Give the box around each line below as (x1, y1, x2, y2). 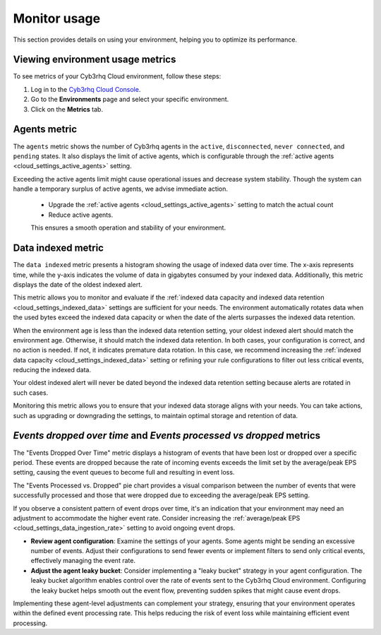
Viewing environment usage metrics (13, 54, 176, 66)
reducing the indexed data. (13, 366, 92, 374)
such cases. (13, 388, 49, 397)
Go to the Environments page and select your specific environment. (30, 95, 229, 104)
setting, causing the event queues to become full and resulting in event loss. (13, 468, 235, 477)
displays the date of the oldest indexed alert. (13, 280, 143, 289)
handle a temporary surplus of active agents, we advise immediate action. (13, 184, 229, 194)
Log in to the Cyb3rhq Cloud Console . (30, 85, 141, 93)
